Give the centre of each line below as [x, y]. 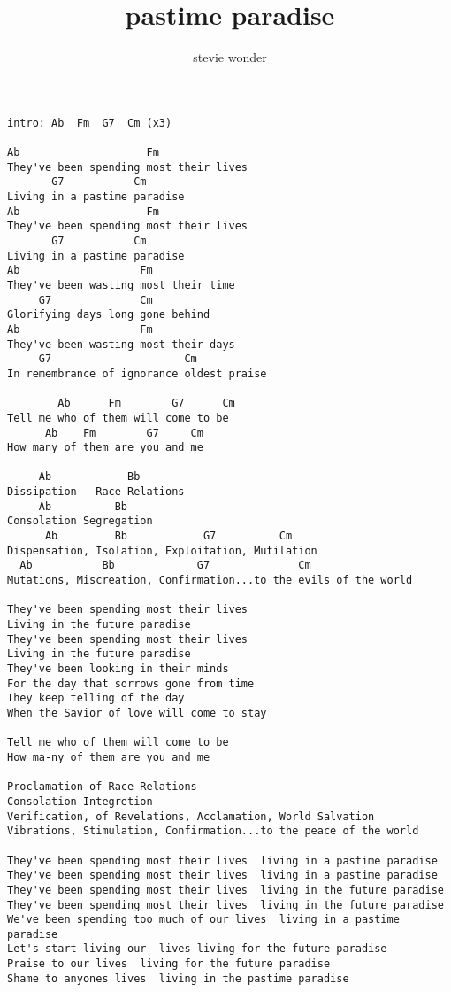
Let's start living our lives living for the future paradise [197, 949]
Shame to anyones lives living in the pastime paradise [178, 978]
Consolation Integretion [80, 801]
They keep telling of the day [96, 698]
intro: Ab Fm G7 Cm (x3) [90, 123]
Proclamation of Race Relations [102, 787]
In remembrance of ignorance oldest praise [137, 373]
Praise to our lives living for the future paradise [169, 964]
